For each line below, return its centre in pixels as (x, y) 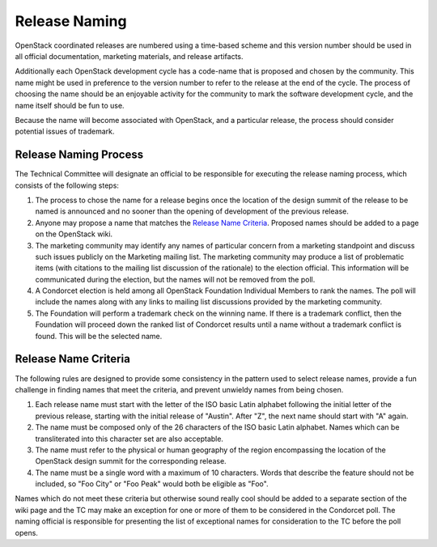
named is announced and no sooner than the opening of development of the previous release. (192, 211)
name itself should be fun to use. (70, 105)
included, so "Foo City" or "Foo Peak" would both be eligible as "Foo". (152, 484)
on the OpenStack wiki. (74, 234)
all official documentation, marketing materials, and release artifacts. (129, 56)
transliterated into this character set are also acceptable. (129, 439)
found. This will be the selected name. (99, 336)
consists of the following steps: (67, 185)
